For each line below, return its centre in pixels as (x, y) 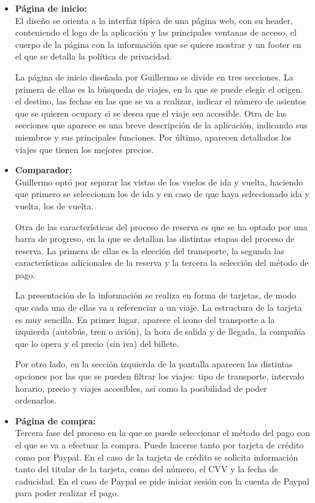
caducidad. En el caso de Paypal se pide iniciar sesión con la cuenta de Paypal (162, 481)
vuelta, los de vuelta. (54, 205)
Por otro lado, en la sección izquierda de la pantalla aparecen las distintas (154, 364)
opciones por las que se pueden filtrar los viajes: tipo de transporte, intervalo (160, 376)
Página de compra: (56, 420)
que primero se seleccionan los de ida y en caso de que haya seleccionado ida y (162, 194)
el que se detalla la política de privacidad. (93, 56)
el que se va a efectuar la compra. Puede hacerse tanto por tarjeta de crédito (159, 445)
